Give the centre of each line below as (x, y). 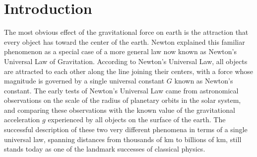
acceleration (22, 119)
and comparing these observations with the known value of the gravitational (120, 110)
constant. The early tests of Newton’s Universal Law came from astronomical (121, 90)
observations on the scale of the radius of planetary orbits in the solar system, (123, 100)
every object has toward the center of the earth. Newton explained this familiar (125, 41)
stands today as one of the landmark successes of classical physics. (105, 149)
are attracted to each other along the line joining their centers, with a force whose (129, 71)
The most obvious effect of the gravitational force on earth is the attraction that (126, 32)
